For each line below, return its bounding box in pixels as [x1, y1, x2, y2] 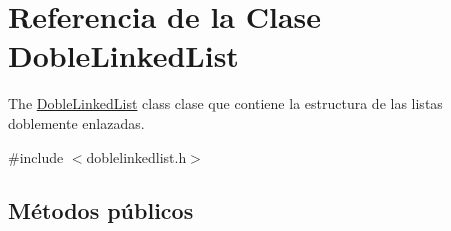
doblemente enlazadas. [8, 112, 145, 133]
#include [8, 146, 64, 167]
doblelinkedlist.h [86, 146, 187, 167]
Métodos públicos [8, 195, 194, 226]
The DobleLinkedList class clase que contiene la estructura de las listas [8, 93, 443, 114]
